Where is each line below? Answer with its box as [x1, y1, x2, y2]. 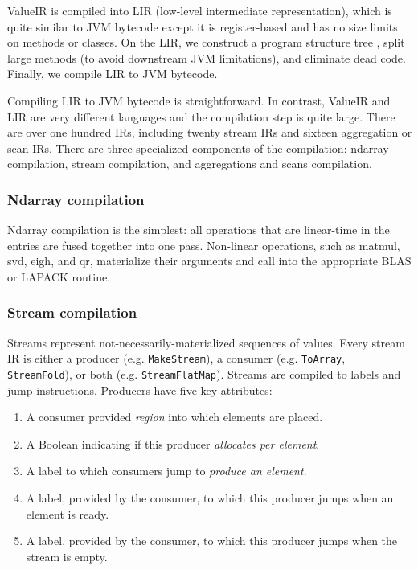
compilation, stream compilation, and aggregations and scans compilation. [7, 155, 372, 172]
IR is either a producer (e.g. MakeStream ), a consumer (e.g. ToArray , [7, 350, 346, 367]
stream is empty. [26, 547, 108, 564]
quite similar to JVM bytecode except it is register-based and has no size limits [7, 18, 398, 35]
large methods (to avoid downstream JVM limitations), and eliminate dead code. [7, 49, 406, 66]
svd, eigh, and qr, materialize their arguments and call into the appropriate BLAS [7, 252, 412, 269]
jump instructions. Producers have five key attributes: [7, 381, 273, 398]
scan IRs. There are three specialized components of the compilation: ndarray [7, 139, 389, 156]
